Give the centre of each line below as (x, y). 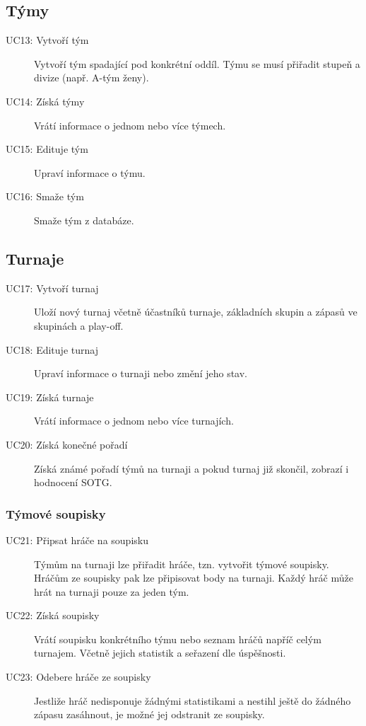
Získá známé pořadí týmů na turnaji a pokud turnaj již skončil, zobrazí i (191, 468)
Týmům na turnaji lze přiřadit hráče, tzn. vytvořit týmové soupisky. (182, 564)
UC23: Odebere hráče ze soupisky (78, 677)
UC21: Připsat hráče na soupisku (77, 540)
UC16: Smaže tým (45, 196)
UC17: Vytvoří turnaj (52, 288)
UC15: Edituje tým (47, 149)
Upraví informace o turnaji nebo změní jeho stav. (141, 373)
